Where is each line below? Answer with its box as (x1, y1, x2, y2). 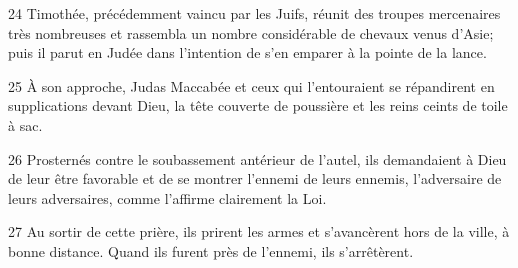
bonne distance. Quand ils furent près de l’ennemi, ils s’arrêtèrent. (8, 240, 414, 261)
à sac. (8, 114, 43, 135)
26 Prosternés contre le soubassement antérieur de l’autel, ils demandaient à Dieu (8, 148, 507, 169)
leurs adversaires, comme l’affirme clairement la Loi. (8, 187, 327, 208)
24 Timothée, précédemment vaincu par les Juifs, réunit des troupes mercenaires (8, 3, 501, 23)
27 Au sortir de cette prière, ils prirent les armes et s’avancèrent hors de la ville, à (8, 221, 510, 242)
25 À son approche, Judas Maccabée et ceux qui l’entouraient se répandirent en (8, 75, 495, 96)
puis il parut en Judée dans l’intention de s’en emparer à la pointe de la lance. (8, 42, 487, 63)
